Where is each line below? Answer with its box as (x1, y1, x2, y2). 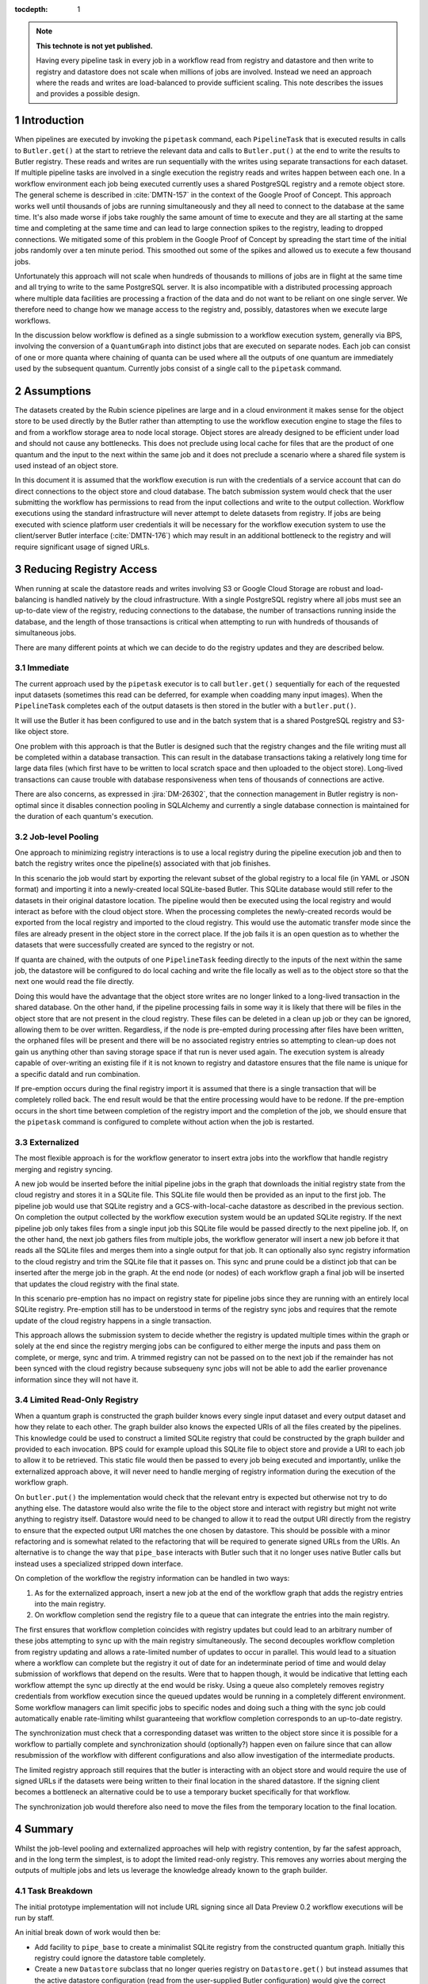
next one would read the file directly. (14, 977, 135, 986)
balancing (14, 594, 48, 604)
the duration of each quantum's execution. (14, 811, 154, 821)
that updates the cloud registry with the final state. (14, 1278, 180, 1289)
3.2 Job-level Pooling (14, 831, 99, 842)
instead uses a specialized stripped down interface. (14, 1559, 184, 1568)
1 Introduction (14, 113, 85, 127)
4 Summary (14, 1822, 75, 1836)
